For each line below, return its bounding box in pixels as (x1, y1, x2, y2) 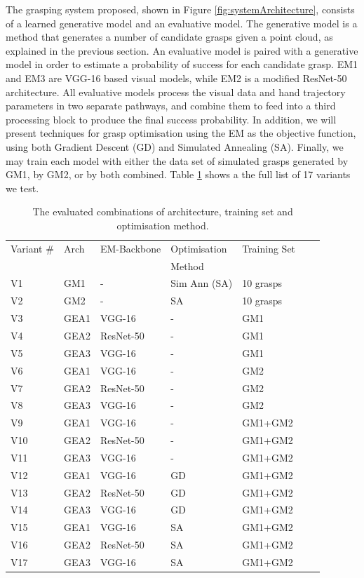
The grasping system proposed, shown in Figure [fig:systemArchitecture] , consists (6, 2, 355, 16)
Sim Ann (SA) (170, 276, 233, 290)
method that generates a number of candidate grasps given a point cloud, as (6, 29, 333, 44)
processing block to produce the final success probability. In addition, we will (6, 112, 337, 126)
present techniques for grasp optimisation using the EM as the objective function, (6, 126, 356, 140)
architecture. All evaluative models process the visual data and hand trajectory (6, 84, 346, 99)
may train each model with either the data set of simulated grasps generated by (6, 153, 349, 168)
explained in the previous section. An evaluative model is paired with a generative (6, 43, 358, 58)
